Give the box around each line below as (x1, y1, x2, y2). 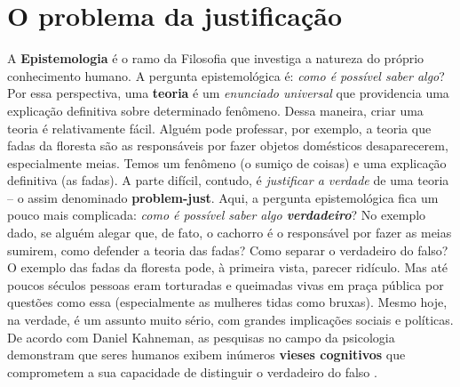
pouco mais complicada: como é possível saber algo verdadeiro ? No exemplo (7, 206, 426, 224)
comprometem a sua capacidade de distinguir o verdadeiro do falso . (7, 362, 377, 381)
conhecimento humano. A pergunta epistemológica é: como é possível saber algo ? (7, 66, 445, 85)
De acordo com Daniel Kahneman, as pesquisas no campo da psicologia (7, 327, 395, 346)
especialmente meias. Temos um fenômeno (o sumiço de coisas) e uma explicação (7, 153, 447, 172)
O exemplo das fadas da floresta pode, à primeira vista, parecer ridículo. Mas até (7, 258, 448, 277)
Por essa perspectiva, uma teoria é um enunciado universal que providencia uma (7, 84, 449, 102)
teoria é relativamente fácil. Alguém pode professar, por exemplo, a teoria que (7, 118, 432, 137)
